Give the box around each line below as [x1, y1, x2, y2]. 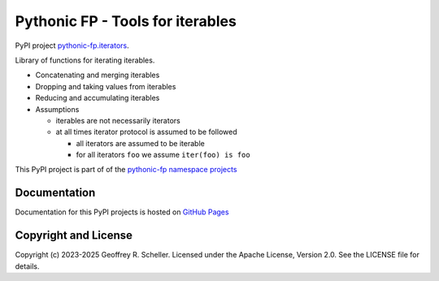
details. [15, 261, 40, 271]
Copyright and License [15, 228, 133, 243]
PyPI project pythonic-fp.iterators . [15, 41, 129, 50]
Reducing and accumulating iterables [35, 93, 160, 103]
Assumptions [35, 104, 80, 114]
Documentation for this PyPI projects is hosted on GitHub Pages [15, 207, 229, 217]
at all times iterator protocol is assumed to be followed [55, 127, 237, 137]
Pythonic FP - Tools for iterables [15, 12, 237, 30]
